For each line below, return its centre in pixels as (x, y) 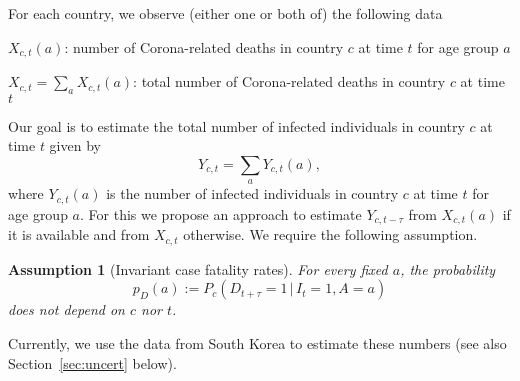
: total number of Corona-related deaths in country (289, 81)
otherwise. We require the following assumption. (330, 234)
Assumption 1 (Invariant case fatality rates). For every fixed (198, 268)
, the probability (448, 268)
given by (75, 145)
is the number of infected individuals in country (252, 193)
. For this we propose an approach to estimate (221, 213)
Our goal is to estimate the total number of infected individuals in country (236, 125)
